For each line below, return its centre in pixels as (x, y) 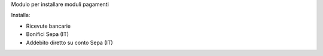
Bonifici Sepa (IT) (47, 34)
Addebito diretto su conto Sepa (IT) (69, 42)
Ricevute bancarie (48, 26)
